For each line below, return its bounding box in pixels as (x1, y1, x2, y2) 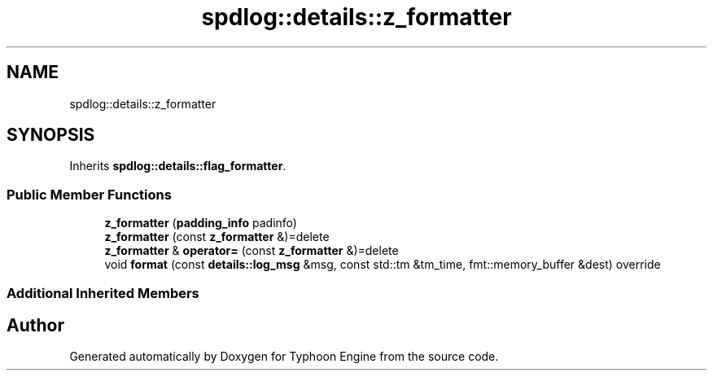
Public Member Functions (7, 186, 172, 203)
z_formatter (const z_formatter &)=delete (104, 230, 330, 244)
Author (7, 314, 64, 335)
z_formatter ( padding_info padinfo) (104, 216, 297, 230)
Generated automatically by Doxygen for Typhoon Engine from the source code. (69, 349, 499, 364)
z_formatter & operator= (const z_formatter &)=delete (104, 243, 399, 258)
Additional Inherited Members (7, 284, 199, 301)
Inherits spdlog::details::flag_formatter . (69, 159, 287, 173)
